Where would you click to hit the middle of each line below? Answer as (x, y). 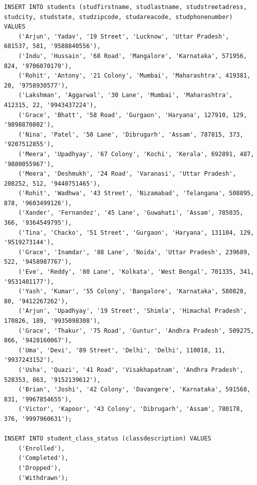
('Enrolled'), (41, 448)
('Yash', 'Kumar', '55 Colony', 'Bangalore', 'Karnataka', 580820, (132, 292)
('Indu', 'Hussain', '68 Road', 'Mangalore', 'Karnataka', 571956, (132, 56)
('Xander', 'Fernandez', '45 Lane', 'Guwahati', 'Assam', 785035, (131, 213)
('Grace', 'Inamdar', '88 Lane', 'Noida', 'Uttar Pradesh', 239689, (134, 252)
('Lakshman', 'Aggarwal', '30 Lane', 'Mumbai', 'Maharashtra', (126, 95)
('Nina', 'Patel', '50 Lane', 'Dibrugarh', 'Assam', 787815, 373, (131, 134)
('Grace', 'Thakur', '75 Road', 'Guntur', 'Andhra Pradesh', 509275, (136, 331)
